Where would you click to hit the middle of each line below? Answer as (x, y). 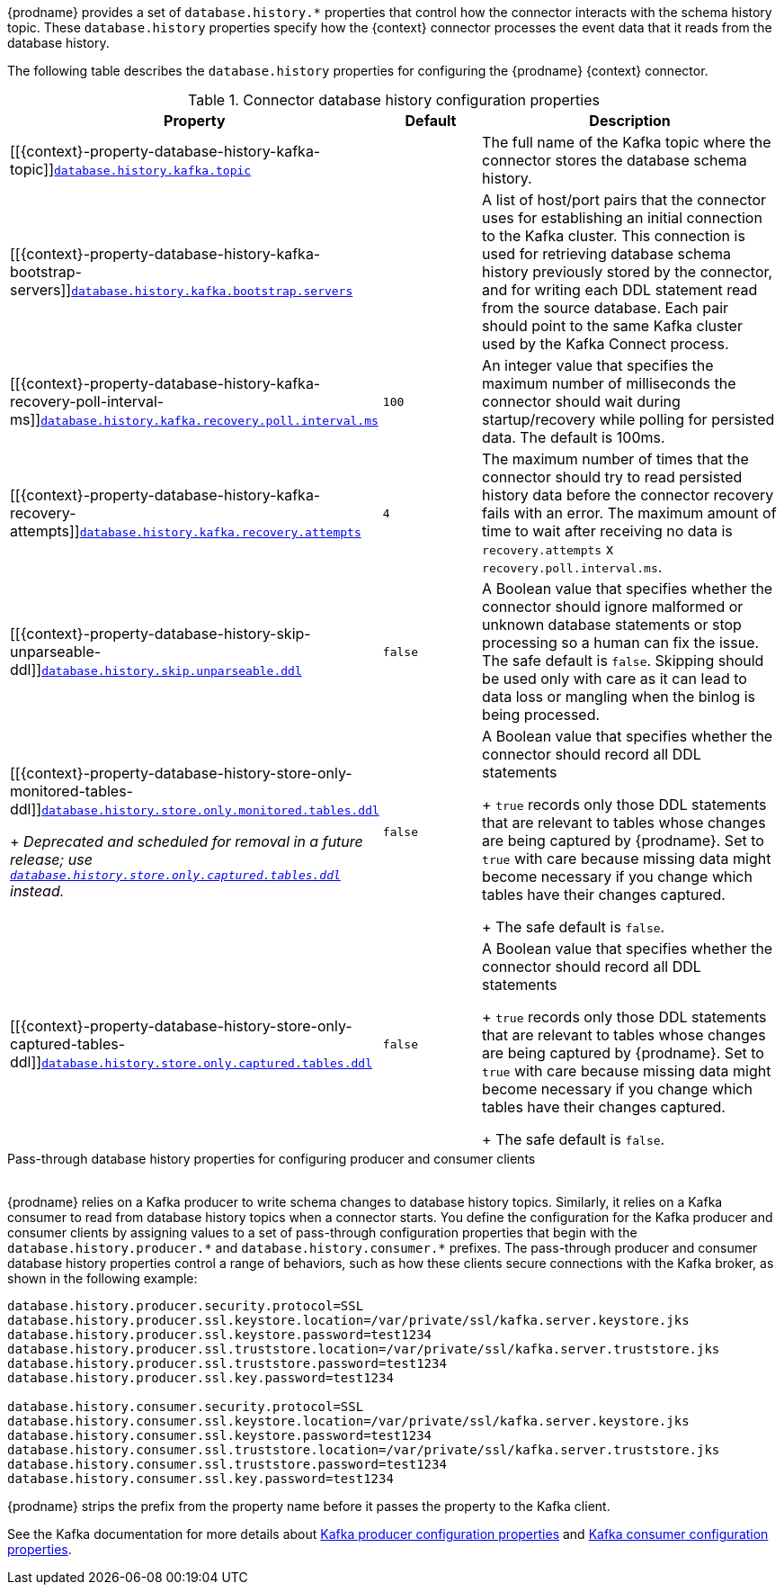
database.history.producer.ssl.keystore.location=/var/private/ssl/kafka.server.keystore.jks (348, 1320)
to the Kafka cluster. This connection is (614, 236)
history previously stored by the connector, (628, 272)
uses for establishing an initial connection (622, 218)
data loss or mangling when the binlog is (619, 697)
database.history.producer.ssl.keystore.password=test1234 (220, 1335)
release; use (51, 859)
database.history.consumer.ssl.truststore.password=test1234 (227, 1464)
